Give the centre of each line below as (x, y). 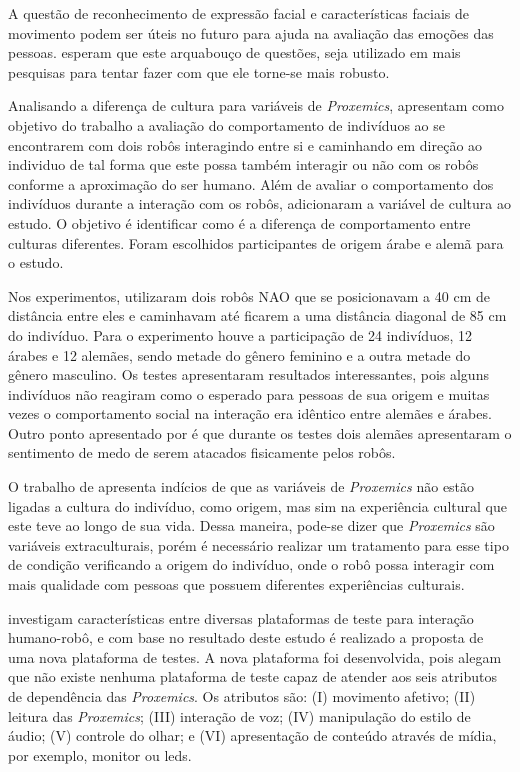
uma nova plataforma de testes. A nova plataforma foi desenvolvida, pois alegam (255, 656)
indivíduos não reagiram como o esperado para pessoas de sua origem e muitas (249, 393)
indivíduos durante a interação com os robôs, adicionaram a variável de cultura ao (259, 203)
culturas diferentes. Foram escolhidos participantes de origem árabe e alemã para (256, 242)
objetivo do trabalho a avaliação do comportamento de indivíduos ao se (226, 124)
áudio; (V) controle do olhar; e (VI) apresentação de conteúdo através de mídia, (252, 735)
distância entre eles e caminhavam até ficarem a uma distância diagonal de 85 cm (257, 315)
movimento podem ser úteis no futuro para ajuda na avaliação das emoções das (251, 32)
